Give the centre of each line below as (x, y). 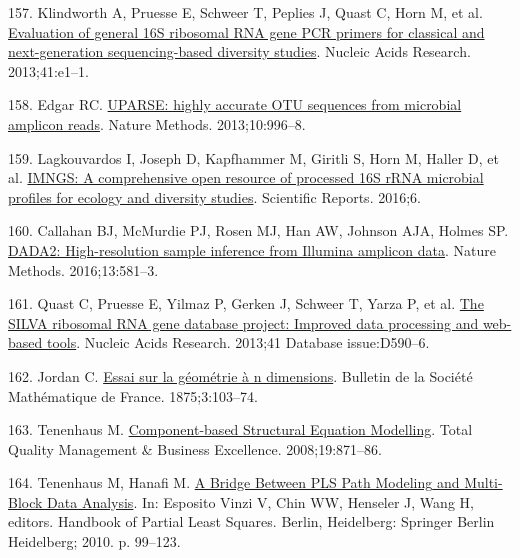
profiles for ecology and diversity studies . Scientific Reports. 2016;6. (214, 196)
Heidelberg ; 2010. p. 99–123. (94, 541)
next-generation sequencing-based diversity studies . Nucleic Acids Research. (239, 51)
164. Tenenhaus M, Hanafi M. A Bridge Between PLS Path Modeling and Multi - (255, 482)
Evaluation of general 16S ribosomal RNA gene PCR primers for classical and (246, 31)
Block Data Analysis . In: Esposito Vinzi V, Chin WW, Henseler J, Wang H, (241, 501)
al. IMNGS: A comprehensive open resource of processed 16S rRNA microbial (246, 177)
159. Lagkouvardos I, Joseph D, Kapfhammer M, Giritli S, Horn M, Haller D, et (253, 157)
